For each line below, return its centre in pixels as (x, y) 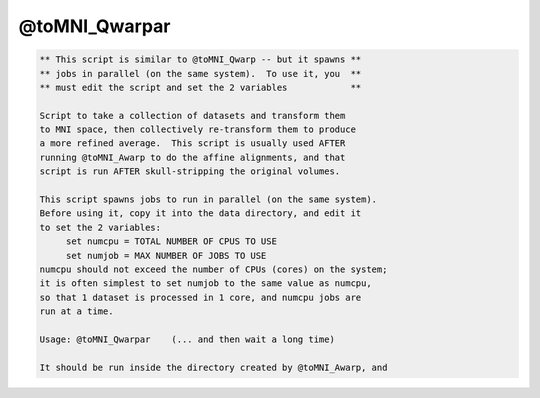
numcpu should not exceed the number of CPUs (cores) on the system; (213, 269)
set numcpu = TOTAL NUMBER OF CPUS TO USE (171, 241)
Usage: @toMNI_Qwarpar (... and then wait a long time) (187, 339)
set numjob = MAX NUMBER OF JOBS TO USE (166, 255)
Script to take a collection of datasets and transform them (192, 115)
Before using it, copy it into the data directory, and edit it (200, 213)
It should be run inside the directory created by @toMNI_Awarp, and (213, 367)
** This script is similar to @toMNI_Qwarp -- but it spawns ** (200, 59)
